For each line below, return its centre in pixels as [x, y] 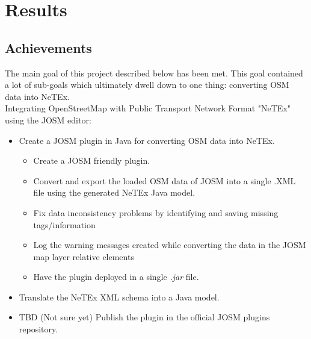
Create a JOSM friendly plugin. [92, 160]
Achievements [48, 47]
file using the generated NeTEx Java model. [114, 192]
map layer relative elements [84, 256]
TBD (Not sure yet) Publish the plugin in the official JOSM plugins [144, 317]
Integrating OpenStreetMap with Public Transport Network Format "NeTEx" [148, 108]
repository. [38, 329]
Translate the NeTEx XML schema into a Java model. [119, 297]
